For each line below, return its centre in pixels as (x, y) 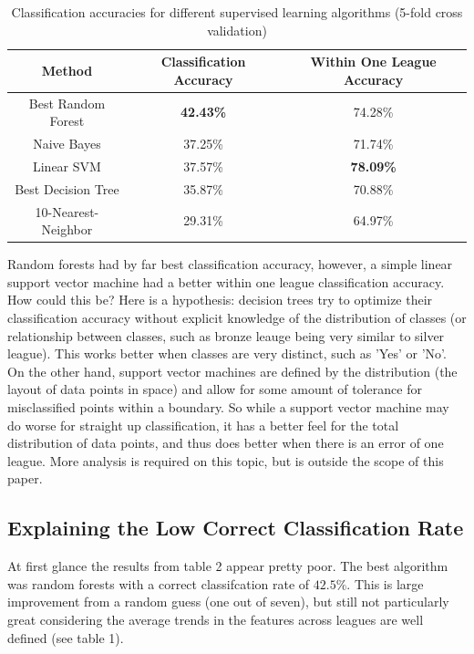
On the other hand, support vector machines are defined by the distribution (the (232, 371)
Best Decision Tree (67, 188)
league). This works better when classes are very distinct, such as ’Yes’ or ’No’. (227, 353)
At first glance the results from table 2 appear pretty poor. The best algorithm (228, 566)
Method (67, 70)
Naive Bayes (67, 144)
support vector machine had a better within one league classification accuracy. (226, 281)
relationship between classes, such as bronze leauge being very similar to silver (226, 335)
